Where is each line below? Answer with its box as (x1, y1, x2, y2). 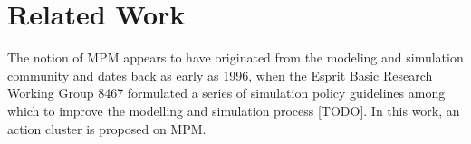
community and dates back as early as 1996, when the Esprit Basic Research (7, 65, 433, 84)
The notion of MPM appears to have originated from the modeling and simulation (7, 48, 464, 67)
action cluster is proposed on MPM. (7, 119, 207, 138)
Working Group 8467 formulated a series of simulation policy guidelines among (7, 83, 446, 102)
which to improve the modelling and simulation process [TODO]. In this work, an (7, 101, 460, 120)
